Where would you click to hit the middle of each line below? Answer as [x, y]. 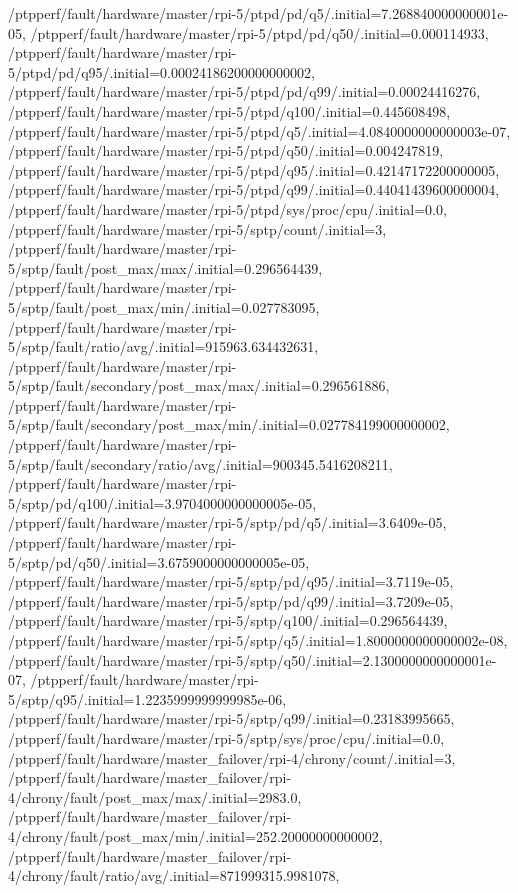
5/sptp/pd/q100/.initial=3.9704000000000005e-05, [162, 502]
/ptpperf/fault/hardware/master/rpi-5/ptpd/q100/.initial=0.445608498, [229, 110]
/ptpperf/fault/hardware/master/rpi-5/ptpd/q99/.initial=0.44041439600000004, [254, 189]
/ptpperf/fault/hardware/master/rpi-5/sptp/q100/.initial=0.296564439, [228, 620]
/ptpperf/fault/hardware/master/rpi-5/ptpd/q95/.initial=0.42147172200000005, [254, 169]
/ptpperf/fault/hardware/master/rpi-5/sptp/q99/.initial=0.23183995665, [231, 718]
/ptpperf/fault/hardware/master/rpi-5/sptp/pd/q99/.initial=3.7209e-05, [231, 600]
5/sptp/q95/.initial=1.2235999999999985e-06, [147, 698]
